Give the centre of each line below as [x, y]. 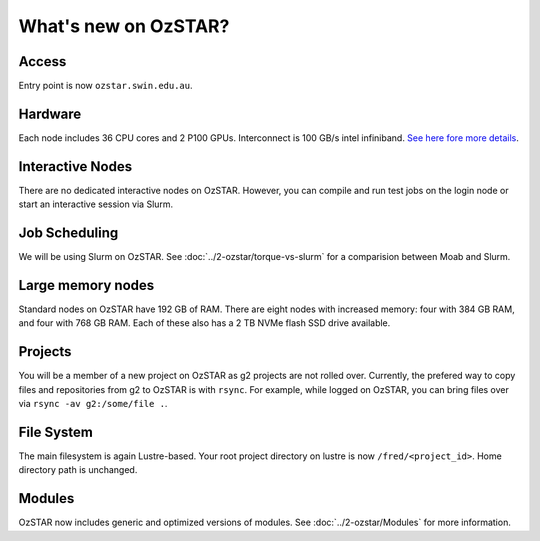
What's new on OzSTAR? [124, 26]
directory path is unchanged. [78, 470]
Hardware [50, 113]
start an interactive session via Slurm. [96, 204]
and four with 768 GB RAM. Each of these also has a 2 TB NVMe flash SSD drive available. [204, 323]
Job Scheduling [68, 233]
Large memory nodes [86, 285]
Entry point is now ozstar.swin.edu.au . [105, 86]
